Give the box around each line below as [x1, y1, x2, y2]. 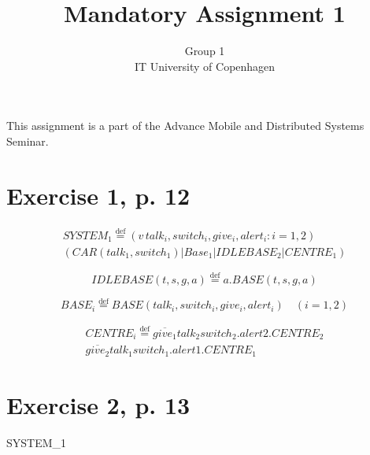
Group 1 [184, 43, 225, 59]
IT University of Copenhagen [134, 57, 276, 74]
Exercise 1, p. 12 [6, 179, 191, 211]
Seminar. [6, 132, 49, 149]
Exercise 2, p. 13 [6, 388, 191, 420]
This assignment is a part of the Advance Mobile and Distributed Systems [6, 117, 364, 134]
